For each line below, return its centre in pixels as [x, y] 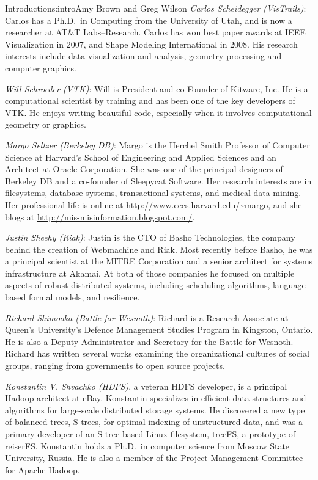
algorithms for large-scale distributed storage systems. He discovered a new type [155, 409]
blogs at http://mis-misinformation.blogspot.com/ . [100, 216]
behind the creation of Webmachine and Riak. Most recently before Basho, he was [159, 249]
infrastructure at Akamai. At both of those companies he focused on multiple [150, 273]
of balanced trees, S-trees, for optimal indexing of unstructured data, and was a [154, 422]
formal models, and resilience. [84, 297]
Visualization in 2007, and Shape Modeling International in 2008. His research [151, 44]
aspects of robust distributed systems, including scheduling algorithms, [138, 285]
